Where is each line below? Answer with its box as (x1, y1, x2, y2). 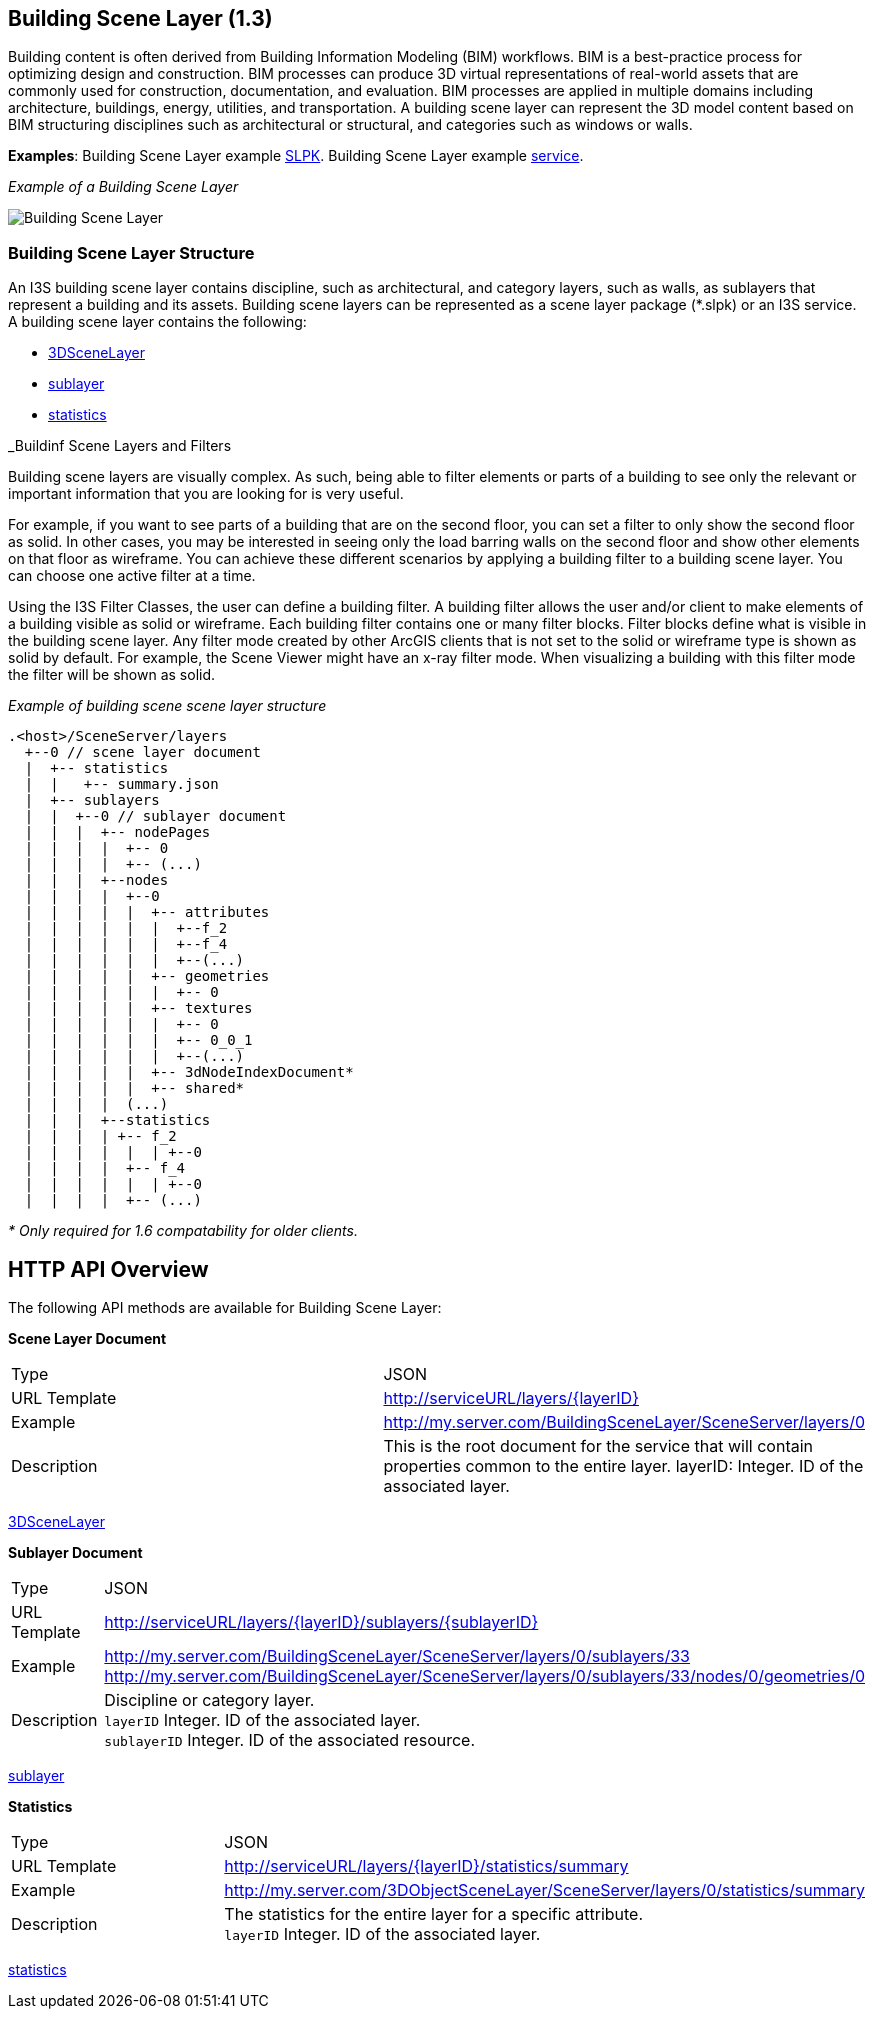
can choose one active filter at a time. (8, 567, 256, 585)
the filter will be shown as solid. (8, 666, 216, 684)
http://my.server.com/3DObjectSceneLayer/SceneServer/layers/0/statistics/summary (224, 1880, 865, 1901)
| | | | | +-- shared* (24, 1080, 245, 1097)
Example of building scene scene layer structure (8, 697, 327, 715)
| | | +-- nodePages (24, 824, 211, 841)
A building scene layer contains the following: (8, 313, 307, 331)
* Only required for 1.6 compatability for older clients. (8, 1222, 358, 1240)
